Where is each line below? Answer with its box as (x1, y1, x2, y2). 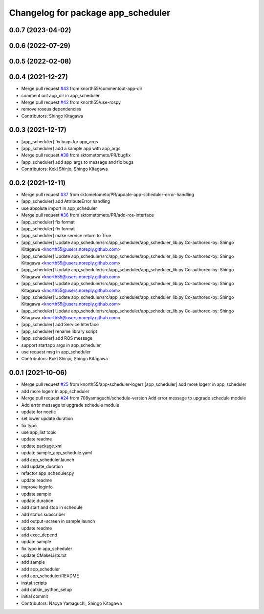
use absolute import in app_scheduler (21, 205, 97, 211)
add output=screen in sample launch (21, 518, 95, 524)
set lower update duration (21, 416, 73, 421)
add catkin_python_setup (21, 587, 72, 592)
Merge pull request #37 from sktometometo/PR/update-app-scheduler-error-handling (21, 192, 194, 197)
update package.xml (21, 443, 63, 449)
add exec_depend (21, 532, 57, 538)
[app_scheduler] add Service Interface (21, 322, 99, 328)
